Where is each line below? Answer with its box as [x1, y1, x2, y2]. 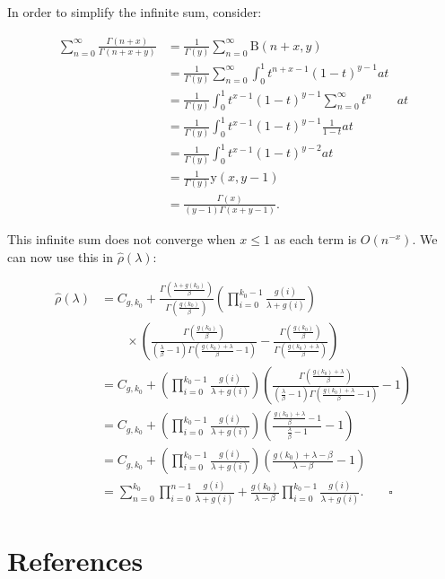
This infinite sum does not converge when [7, 230, 236, 249]
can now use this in [7, 247, 113, 266]
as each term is [274, 230, 357, 249]
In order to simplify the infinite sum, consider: [7, 3, 262, 21]
